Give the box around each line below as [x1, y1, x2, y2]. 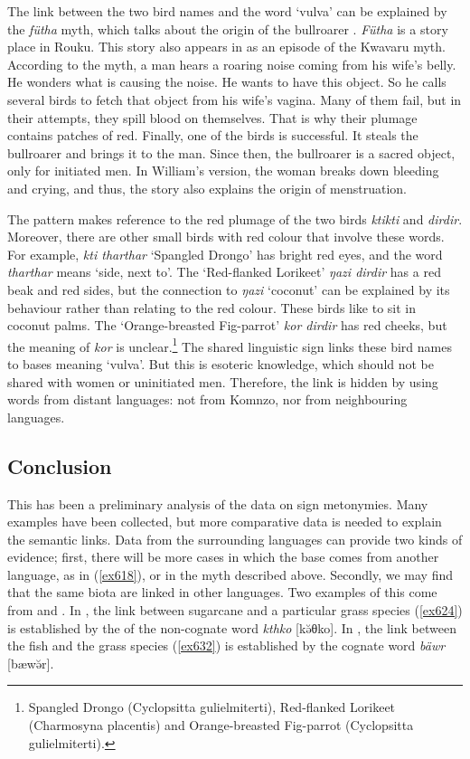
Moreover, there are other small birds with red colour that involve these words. [7, 227, 445, 246]
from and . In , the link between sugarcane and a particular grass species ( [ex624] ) [7, 601, 463, 620]
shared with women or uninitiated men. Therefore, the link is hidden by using [7, 372, 438, 391]
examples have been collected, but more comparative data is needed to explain [7, 512, 442, 531]
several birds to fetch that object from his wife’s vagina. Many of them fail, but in [7, 90, 462, 109]
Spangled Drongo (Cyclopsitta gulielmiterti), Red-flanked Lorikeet [28, 697, 396, 716]
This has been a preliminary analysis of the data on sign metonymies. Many [7, 494, 428, 513]
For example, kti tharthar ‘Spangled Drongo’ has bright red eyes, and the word [7, 244, 443, 263]
